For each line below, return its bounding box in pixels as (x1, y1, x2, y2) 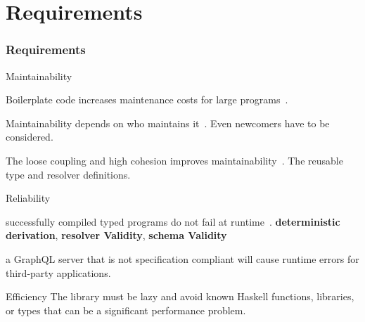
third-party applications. (6, 265, 111, 280)
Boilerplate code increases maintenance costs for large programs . (6, 92, 288, 107)
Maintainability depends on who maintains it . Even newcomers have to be (6, 115, 330, 130)
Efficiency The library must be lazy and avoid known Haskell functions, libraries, (6, 289, 354, 304)
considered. (6, 129, 53, 144)
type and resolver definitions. (6, 167, 131, 181)
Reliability (6, 191, 51, 205)
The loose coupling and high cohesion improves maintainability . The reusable (6, 153, 343, 167)
